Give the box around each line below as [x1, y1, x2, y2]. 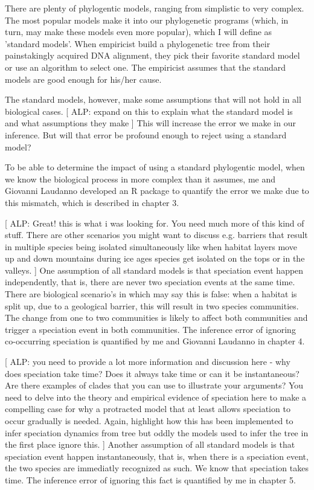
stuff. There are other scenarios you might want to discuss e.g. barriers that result [5, 228, 308, 241]
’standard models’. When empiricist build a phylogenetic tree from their [5, 37, 271, 50]
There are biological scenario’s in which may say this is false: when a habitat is [5, 288, 297, 300]
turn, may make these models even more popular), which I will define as [5, 25, 272, 38]
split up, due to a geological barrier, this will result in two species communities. [5, 299, 299, 312]
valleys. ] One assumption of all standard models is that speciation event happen [5, 263, 304, 276]
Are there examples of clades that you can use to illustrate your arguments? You [5, 379, 304, 392]
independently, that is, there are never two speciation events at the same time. [5, 276, 295, 288]
